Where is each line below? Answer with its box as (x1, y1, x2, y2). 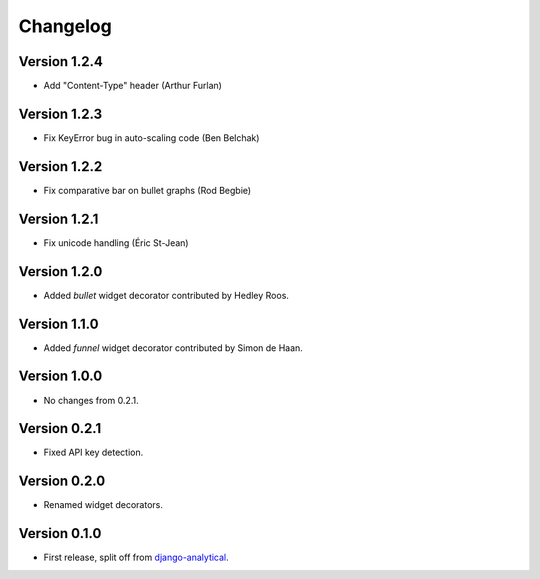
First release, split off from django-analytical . (43, 551, 229, 564)
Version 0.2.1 (18, 420, 102, 437)
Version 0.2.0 (18, 473, 106, 490)
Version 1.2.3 (18, 105, 103, 122)
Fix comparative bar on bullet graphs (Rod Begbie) (43, 184, 252, 196)
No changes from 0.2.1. (43, 394, 139, 406)
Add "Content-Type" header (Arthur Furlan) (43, 80, 222, 92)
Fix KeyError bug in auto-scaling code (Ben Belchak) (43, 131, 260, 144)
